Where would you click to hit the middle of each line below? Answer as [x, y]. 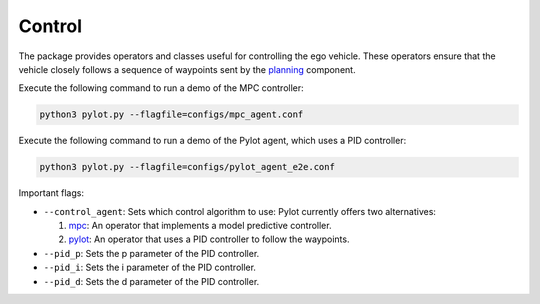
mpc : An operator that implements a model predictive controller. [200, 226]
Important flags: [51, 193]
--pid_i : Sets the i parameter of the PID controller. [150, 267]
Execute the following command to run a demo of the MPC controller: [161, 88]
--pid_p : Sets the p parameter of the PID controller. [151, 253]
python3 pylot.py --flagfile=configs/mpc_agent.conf [171, 114]
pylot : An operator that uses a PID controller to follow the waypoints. [209, 239]
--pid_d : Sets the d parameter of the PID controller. [151, 281]
